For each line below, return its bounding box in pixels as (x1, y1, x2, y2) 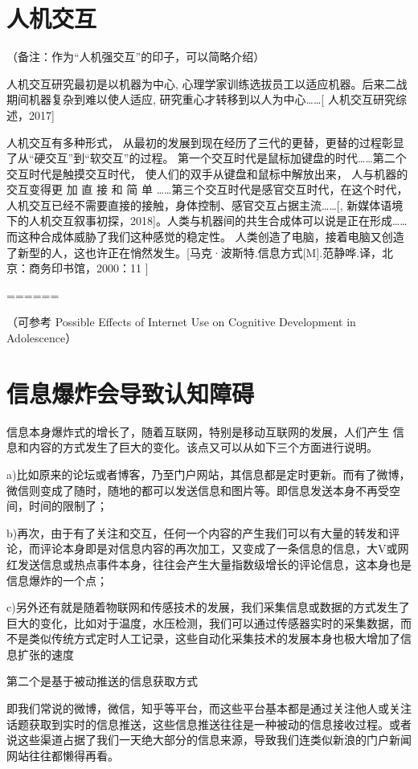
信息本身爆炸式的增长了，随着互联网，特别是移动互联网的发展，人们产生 (6, 423, 389, 440)
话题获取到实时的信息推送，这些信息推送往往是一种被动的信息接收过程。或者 (6, 715, 412, 732)
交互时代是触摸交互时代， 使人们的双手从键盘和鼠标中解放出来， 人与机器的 (6, 165, 408, 182)
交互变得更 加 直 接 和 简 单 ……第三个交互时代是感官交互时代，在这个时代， (6, 181, 408, 198)
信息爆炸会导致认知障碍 (6, 376, 255, 409)
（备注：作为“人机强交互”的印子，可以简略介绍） (6, 48, 265, 65)
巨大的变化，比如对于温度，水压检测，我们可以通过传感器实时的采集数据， (6, 614, 400, 631)
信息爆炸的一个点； (6, 571, 108, 588)
